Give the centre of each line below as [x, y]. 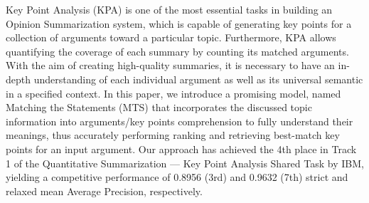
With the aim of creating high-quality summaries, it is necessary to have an [170, 65]
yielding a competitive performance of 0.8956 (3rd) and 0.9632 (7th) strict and [177, 177]
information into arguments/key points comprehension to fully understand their [180, 121]
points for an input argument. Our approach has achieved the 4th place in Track [181, 149]
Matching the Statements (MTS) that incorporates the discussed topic [159, 107]
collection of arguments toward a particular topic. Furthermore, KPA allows [171, 37]
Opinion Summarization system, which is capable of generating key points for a [179, 23]
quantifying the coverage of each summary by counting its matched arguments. [177, 51]
